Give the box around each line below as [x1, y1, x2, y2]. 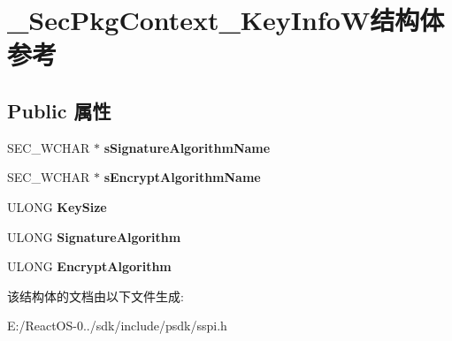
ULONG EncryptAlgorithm [7, 257, 172, 276]
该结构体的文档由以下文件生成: [7, 286, 184, 305]
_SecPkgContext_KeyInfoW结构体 [7, 2, 445, 38]
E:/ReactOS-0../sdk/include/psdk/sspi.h [7, 316, 227, 335]
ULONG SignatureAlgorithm [7, 227, 181, 246]
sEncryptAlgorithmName [103, 168, 261, 186]
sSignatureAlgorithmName [103, 138, 271, 156]
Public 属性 [7, 96, 111, 124]
